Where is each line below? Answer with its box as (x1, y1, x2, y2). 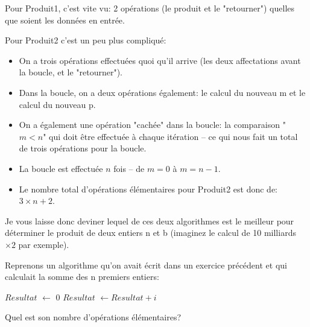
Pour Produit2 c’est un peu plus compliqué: (5, 34, 166, 46)
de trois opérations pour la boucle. (19, 142, 147, 154)
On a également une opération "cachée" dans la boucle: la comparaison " (19, 118, 286, 131)
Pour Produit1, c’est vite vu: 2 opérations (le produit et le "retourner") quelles (5, 2, 295, 14)
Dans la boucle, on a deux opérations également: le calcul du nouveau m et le (19, 86, 306, 98)
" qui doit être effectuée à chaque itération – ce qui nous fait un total (43, 130, 298, 142)
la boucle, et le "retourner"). (19, 66, 123, 78)
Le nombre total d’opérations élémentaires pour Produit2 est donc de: (19, 182, 278, 195)
